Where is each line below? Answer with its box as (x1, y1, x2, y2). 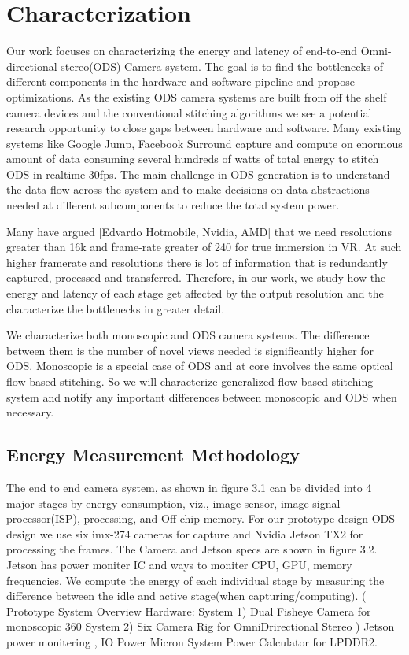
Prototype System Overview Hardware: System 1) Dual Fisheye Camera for (6, 602, 371, 619)
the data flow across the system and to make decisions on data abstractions (6, 181, 370, 198)
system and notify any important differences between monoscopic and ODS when (6, 388, 397, 405)
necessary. (6, 404, 54, 420)
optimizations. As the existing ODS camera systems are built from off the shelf (6, 88, 387, 105)
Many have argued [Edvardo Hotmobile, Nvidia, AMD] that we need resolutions (6, 223, 392, 239)
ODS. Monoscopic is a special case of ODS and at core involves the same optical (6, 357, 393, 374)
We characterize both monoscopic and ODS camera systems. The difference (6, 327, 370, 343)
